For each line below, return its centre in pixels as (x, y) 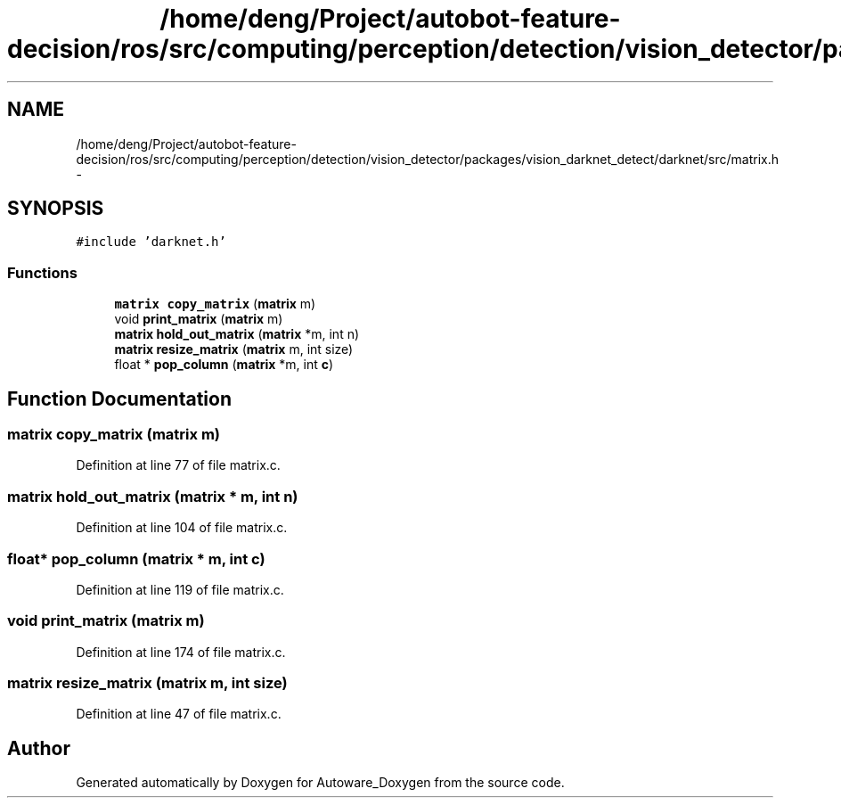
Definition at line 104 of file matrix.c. (182, 528)
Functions (42, 272)
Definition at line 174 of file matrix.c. (181, 652)
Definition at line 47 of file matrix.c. (179, 714)
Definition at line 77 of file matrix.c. (178, 465)
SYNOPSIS (56, 209)
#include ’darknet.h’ (151, 242)
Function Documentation (119, 398)
